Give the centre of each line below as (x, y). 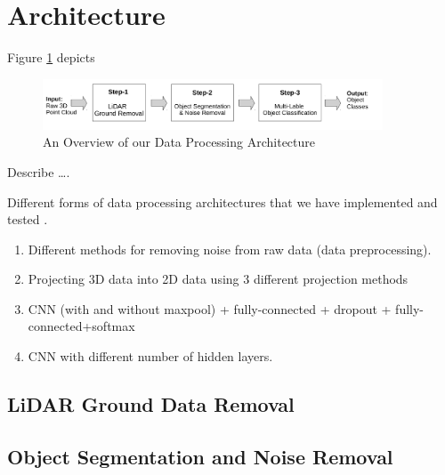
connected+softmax (81, 326)
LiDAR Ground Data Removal (151, 404)
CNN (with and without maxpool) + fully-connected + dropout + (210, 308)
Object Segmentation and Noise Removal (200, 456)
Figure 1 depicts (51, 57)
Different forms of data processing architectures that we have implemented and (222, 201)
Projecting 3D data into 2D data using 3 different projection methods (218, 279)
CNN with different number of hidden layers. (150, 356)
